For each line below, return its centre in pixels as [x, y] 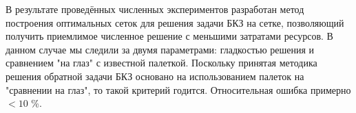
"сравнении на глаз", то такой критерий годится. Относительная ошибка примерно [178, 89]
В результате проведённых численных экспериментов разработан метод [155, 9]
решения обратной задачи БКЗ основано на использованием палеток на [155, 76]
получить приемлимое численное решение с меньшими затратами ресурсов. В [169, 36]
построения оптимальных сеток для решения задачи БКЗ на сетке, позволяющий [175, 22]
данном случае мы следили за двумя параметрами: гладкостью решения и [160, 49]
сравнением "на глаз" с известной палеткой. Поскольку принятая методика [161, 63]
